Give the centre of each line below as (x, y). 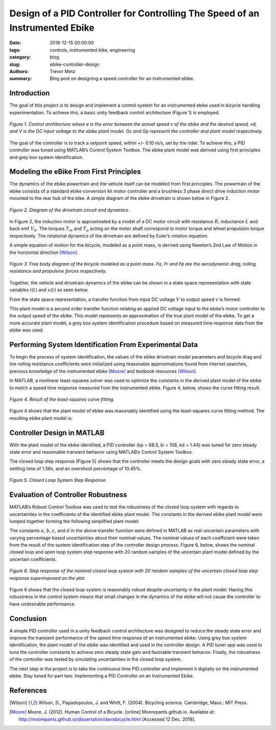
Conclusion (28, 618)
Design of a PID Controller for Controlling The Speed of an (134, 13)
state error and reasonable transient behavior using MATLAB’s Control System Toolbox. (101, 452)
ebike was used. (27, 330)
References (28, 690)
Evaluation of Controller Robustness (68, 495)
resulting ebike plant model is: (41, 418)
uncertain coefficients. (33, 559)
